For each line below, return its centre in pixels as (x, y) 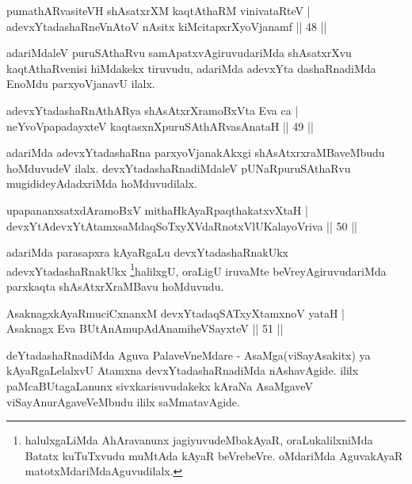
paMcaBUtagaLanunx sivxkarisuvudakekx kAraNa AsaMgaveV (160, 385)
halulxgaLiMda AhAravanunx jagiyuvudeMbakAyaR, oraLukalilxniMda (199, 440)
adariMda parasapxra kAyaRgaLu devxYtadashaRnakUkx (147, 252)
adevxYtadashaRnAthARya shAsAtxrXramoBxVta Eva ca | (153, 110)
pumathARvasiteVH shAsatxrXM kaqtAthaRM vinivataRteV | (158, 10)
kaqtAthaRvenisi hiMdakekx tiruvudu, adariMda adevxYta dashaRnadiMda (191, 68)
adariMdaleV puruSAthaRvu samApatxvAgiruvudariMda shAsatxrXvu (179, 53)
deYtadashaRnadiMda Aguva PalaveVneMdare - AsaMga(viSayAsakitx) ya (189, 354)
